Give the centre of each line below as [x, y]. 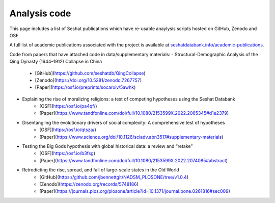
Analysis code [40, 13]
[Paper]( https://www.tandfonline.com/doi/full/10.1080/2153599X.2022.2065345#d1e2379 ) [134, 113]
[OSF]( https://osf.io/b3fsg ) [67, 154]
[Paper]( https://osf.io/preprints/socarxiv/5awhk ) [85, 87]
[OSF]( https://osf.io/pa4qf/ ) [68, 106]
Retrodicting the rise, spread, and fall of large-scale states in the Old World [101, 170]
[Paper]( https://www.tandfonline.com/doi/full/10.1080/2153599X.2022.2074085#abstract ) [134, 160]
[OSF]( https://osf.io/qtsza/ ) [68, 130]
